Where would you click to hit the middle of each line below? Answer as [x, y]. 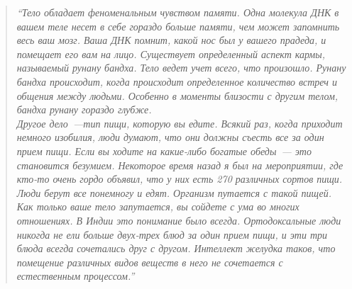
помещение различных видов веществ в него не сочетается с [150, 262]
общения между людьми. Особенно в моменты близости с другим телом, [177, 95]
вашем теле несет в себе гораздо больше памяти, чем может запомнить [178, 26]
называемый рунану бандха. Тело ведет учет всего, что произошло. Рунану [181, 68]
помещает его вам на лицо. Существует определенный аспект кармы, [171, 53]
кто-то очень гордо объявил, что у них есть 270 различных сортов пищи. [180, 179]
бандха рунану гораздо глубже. [84, 109]
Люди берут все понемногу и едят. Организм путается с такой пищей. [174, 192]
